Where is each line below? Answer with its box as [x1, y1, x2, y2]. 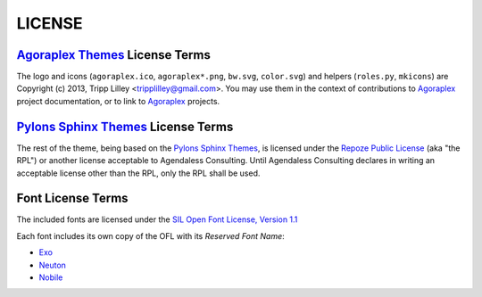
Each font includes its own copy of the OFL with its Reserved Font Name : [16, 230, 285, 241]
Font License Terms [16, 191, 129, 206]
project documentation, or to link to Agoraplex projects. [16, 95, 220, 106]
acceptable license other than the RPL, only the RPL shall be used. [16, 168, 261, 178]
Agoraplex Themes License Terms [16, 47, 212, 62]
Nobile [38, 272, 63, 283]
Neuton [38, 260, 67, 270]
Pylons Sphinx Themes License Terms [16, 119, 234, 134]
